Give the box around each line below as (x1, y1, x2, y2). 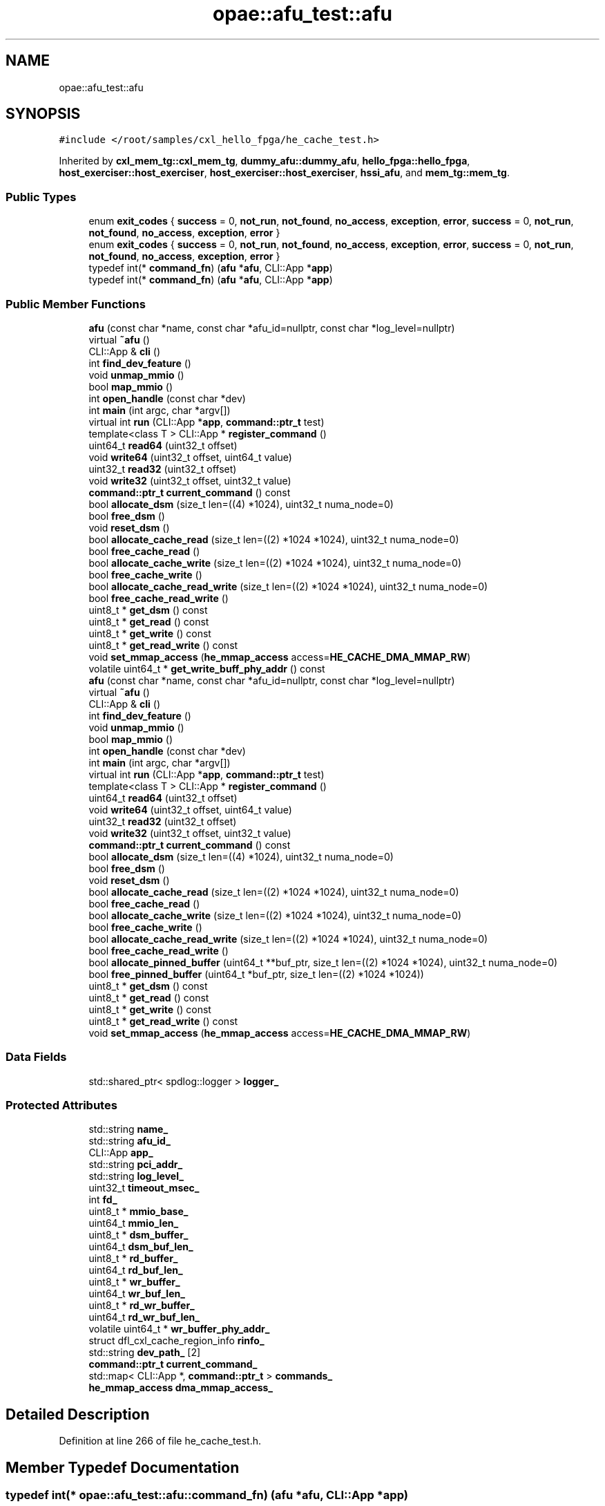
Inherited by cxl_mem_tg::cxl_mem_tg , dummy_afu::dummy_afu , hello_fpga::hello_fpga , (59, 155, 470, 167)
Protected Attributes (6, 1098, 117, 1113)
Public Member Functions (6, 297, 146, 311)
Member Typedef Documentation (6, 1458, 240, 1476)
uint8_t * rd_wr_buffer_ (88, 1299, 195, 1312)
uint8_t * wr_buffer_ (88, 1276, 180, 1288)
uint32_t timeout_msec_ (88, 1182, 200, 1194)
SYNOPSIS (6, 105, 81, 123)
